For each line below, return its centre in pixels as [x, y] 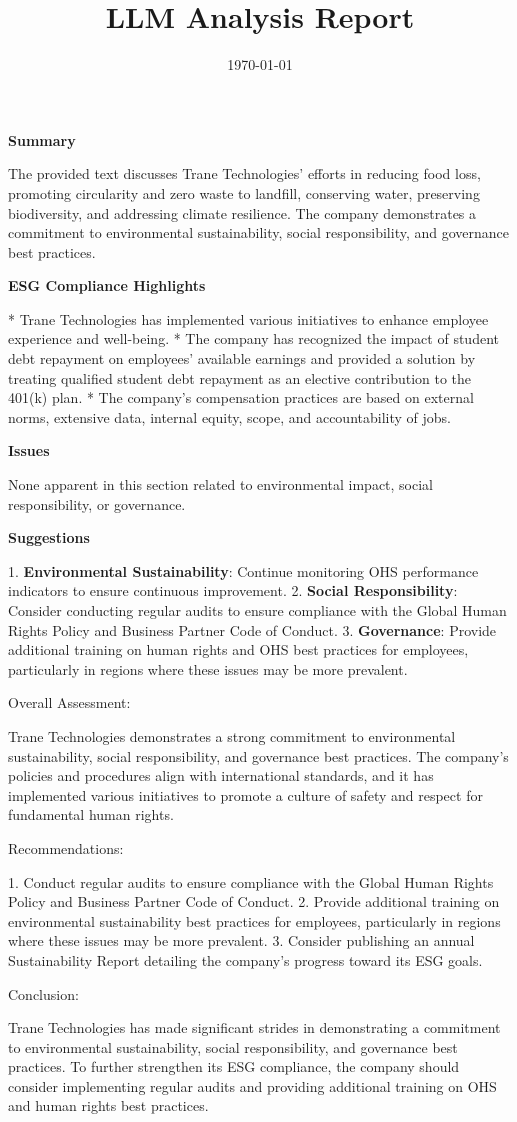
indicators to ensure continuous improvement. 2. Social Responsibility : [233, 590]
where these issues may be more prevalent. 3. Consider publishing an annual [241, 940]
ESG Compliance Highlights [107, 285]
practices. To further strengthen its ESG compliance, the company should [234, 1066]
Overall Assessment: [69, 702]
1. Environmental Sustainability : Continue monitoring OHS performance [243, 570]
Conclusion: [43, 993]
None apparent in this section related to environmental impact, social [221, 484]
